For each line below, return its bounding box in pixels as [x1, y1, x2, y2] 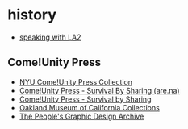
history [7, 6, 57, 24]
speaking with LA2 [19, 32, 81, 42]
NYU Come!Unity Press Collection [19, 77, 133, 86]
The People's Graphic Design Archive [19, 111, 144, 121]
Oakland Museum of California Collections [19, 102, 161, 112]
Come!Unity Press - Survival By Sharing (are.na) [19, 85, 180, 95]
